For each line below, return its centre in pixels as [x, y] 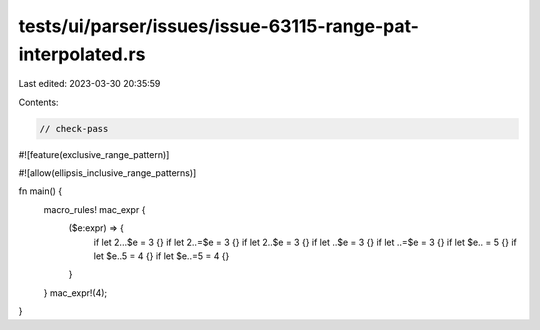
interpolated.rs [82, 54]
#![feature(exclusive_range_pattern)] [94, 154]
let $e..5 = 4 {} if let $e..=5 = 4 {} [161, 256]
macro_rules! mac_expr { [94, 209]
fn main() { [40, 191]
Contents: [38, 102]
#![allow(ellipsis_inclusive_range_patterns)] [107, 173]
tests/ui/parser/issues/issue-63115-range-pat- [219, 26]
